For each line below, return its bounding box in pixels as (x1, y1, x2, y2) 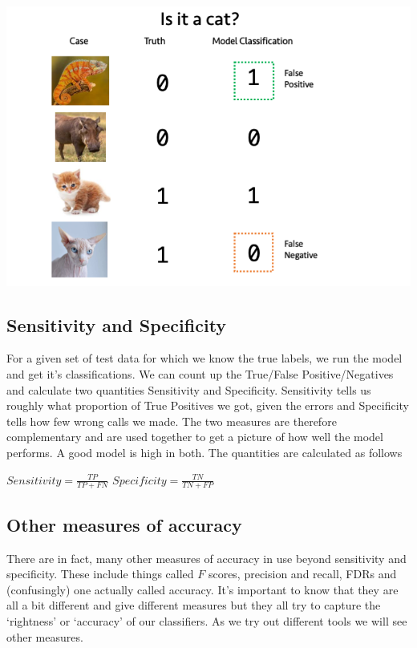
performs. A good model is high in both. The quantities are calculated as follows (6, 443, 403, 460)
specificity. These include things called (6, 565, 194, 582)
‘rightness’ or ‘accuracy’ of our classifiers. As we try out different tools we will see (6, 612, 407, 629)
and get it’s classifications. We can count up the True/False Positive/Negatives (6, 365, 394, 382)
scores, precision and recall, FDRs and (208, 565, 397, 582)
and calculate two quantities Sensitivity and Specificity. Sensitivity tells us (6, 381, 371, 398)
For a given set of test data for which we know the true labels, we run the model (6, 350, 403, 367)
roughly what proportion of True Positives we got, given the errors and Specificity (6, 397, 410, 414)
